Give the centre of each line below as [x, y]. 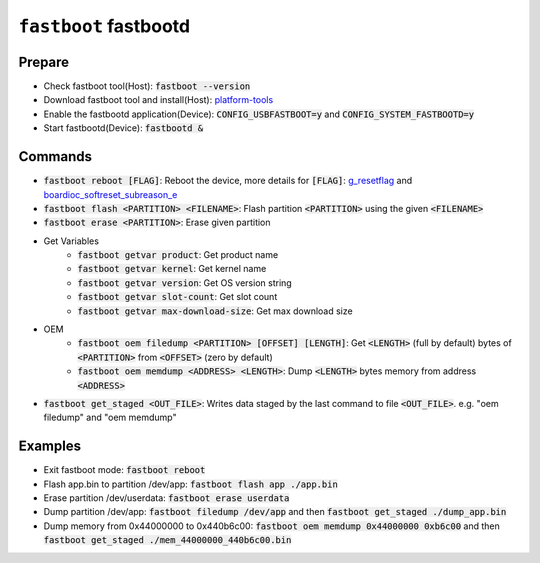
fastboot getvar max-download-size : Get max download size [215, 311]
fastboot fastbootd [104, 26]
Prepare [44, 61]
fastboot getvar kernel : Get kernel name [172, 269]
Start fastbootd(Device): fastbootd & [123, 128]
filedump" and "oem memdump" [110, 417]
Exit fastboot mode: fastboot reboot [124, 470]
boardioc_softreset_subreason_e [110, 194]
